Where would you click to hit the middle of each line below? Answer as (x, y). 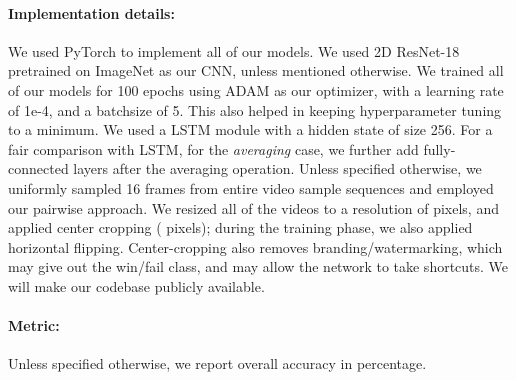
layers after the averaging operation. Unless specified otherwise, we (277, 168)
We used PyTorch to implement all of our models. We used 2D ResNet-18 (234, 50)
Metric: (34, 325)
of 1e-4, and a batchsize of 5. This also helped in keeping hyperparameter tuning (255, 109)
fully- (439, 148)
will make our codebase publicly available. (136, 285)
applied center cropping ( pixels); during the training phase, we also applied (240, 227)
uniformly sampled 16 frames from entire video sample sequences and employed (251, 187)
